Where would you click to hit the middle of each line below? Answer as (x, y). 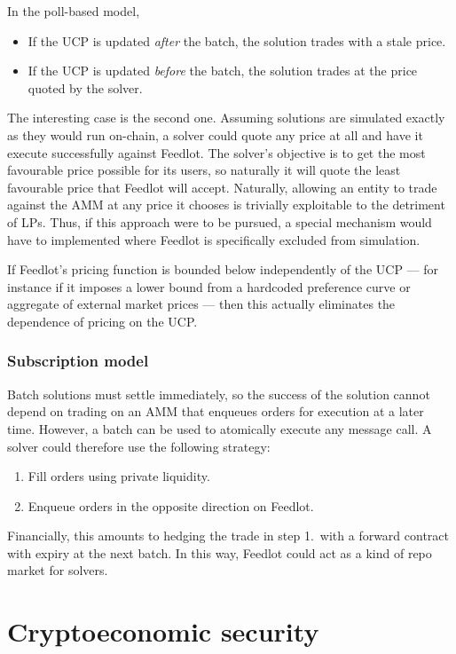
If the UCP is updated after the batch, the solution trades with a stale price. (237, 40)
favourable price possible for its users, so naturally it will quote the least (204, 170)
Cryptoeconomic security (163, 631)
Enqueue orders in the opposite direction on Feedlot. (171, 505)
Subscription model (78, 361)
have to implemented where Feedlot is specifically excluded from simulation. (214, 239)
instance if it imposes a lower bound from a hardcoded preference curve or (209, 286)
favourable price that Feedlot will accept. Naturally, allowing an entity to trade (222, 187)
